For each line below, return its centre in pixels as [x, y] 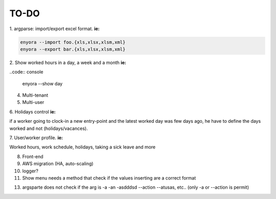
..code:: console [26, 72]
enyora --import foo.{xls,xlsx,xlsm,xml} [73, 42]
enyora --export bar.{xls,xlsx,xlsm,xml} [73, 49]
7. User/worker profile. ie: [36, 138]
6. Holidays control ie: [33, 112]
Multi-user [33, 102]
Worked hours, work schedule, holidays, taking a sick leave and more [83, 147]
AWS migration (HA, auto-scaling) [58, 164]
